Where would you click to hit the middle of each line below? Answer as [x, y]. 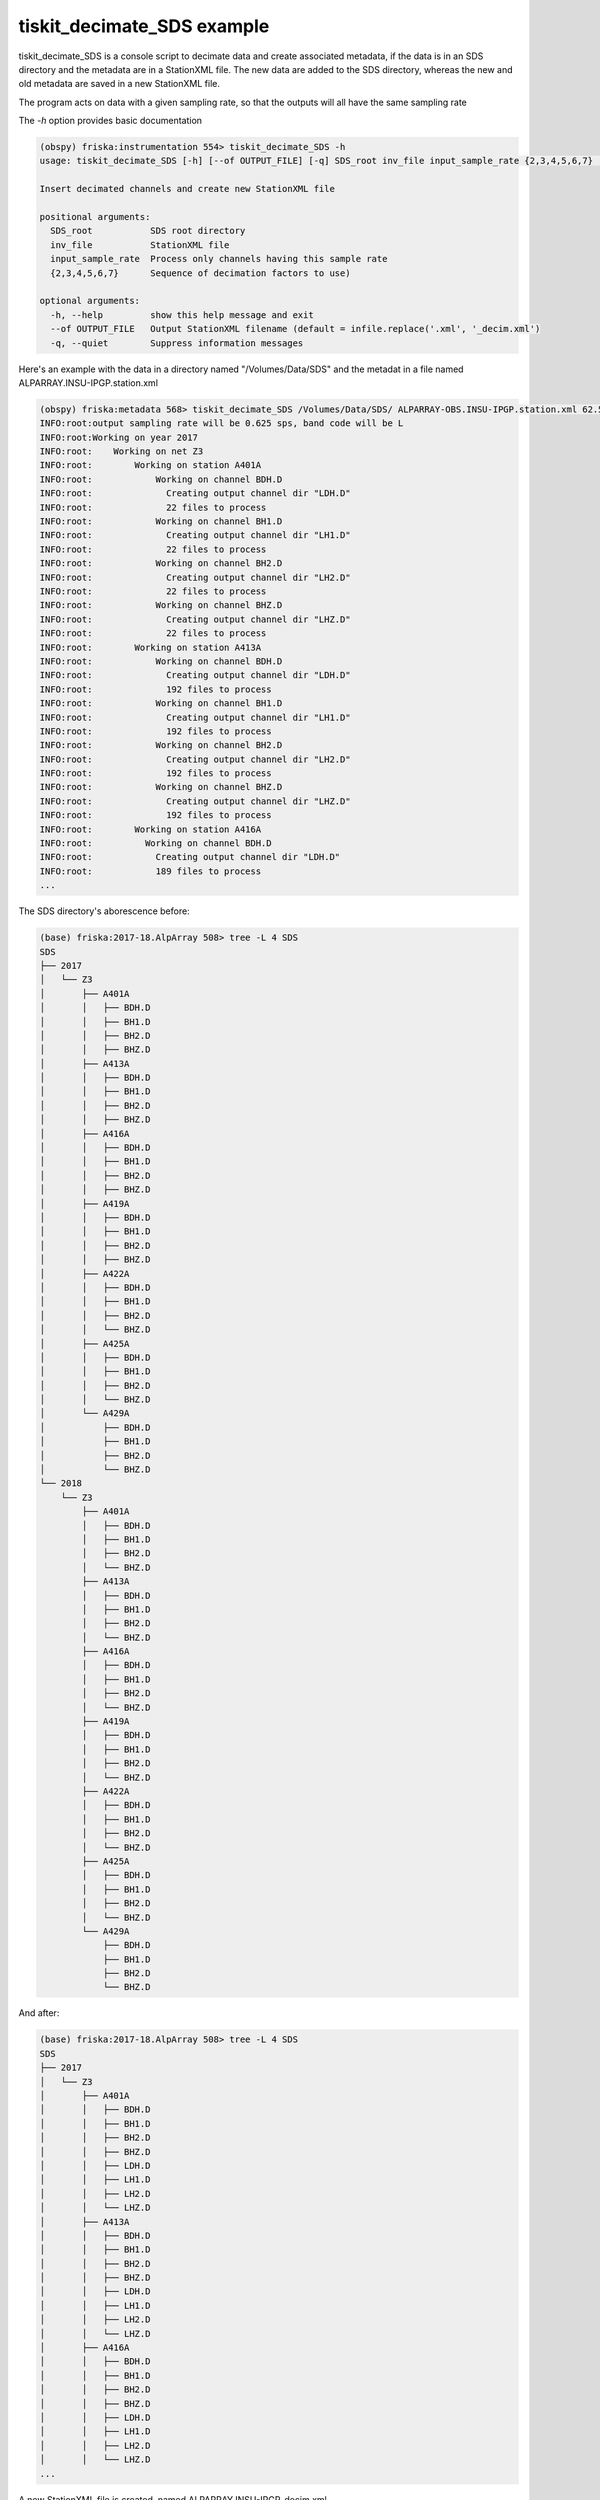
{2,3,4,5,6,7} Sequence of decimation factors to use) [200, 273]
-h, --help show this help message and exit [182, 314]
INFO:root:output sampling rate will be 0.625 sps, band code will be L [221, 423]
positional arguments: [95, 217]
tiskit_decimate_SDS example [144, 26]
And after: [39, 2013]
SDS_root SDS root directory [148, 231]
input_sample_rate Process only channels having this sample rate [219, 259]
